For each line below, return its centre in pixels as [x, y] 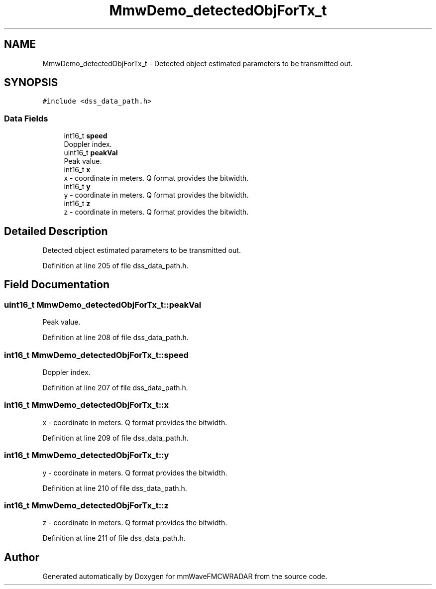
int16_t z [77, 204]
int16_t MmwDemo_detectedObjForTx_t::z [86, 505]
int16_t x [77, 170]
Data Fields [26, 118]
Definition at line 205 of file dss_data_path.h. [115, 266]
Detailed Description [56, 231]
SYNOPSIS [31, 83]
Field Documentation [57, 285]
